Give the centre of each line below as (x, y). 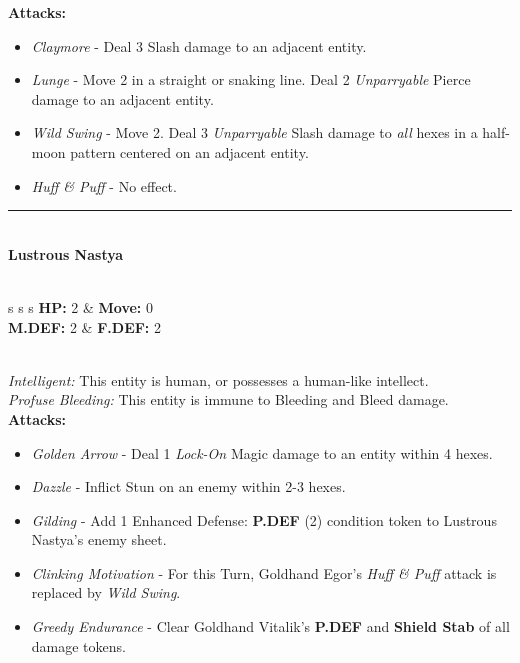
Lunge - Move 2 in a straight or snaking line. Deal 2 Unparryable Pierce (251, 79)
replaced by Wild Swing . (106, 592)
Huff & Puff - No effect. (104, 185)
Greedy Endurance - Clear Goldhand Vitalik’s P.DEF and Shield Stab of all (270, 626)
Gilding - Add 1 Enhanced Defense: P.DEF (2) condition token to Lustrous (264, 519)
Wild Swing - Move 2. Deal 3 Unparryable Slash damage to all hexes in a (254, 132)
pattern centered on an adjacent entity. (189, 151)
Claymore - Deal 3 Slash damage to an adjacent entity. (199, 45)
